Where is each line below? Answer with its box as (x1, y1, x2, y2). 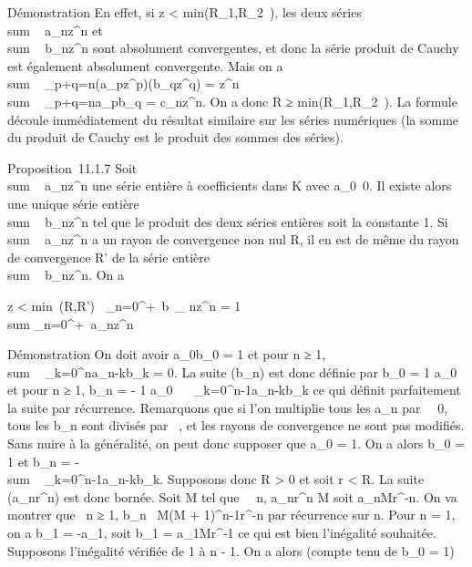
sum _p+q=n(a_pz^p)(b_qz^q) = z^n (7, 74, 240, 93)
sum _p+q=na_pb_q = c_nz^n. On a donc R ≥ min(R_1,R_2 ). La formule (7, 91, 457, 110)
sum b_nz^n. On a (7, 265, 125, 284)
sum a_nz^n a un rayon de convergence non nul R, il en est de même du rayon (7, 230, 459, 249)
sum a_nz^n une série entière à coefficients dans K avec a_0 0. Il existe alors (7, 176, 452, 195)
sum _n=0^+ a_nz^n (7, 314, 134, 333)
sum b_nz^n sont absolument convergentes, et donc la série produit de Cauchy (7, 38, 459, 57)
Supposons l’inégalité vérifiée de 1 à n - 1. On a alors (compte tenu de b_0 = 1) (7, 541, 455, 560)
